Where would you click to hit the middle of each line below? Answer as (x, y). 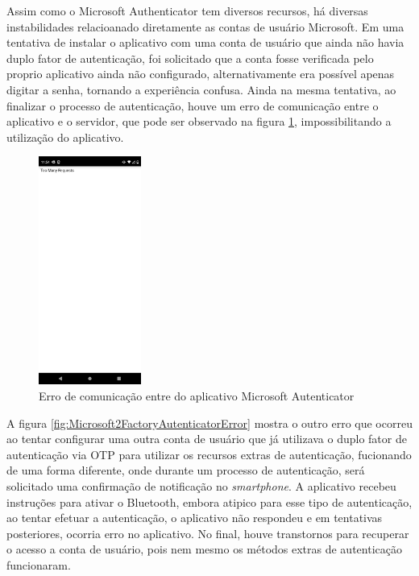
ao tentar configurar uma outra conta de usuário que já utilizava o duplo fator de (207, 439)
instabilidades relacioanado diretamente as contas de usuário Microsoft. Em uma (205, 26)
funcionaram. (39, 565)
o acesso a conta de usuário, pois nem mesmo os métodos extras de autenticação (204, 549)
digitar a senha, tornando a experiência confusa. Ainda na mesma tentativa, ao (201, 89)
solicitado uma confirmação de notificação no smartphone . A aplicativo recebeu (201, 486)
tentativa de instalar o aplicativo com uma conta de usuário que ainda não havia (205, 42)
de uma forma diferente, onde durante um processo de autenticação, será (186, 470)
